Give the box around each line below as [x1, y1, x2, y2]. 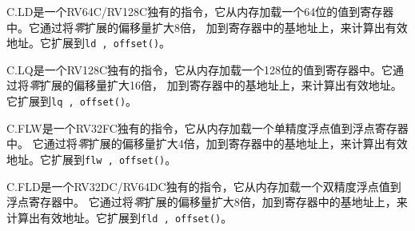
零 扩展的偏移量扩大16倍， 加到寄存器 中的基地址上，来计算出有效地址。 [29, 77, 402, 94]
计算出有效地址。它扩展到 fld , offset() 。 [6, 209, 233, 225]
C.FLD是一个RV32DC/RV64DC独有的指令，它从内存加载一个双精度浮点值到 [6, 177, 401, 194]
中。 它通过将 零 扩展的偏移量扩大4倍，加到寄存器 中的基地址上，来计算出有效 [6, 135, 408, 152]
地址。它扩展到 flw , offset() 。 [6, 150, 177, 167]
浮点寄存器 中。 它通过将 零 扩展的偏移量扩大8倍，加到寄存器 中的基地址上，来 [6, 193, 408, 210]
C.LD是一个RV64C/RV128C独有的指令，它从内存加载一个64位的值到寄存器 [6, 3, 394, 19]
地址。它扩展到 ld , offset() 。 [6, 34, 171, 51]
